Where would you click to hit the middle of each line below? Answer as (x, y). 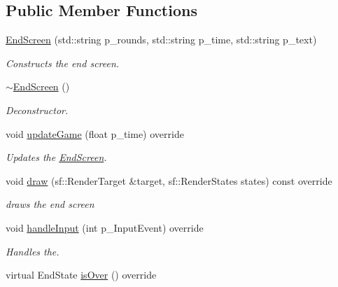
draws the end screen (50, 204)
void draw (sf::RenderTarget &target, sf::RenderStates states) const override (169, 180)
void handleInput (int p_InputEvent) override (105, 227)
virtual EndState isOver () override (81, 275)
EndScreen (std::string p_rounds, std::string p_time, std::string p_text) (161, 40)
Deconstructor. (37, 110)
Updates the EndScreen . (56, 157)
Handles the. (33, 251)
